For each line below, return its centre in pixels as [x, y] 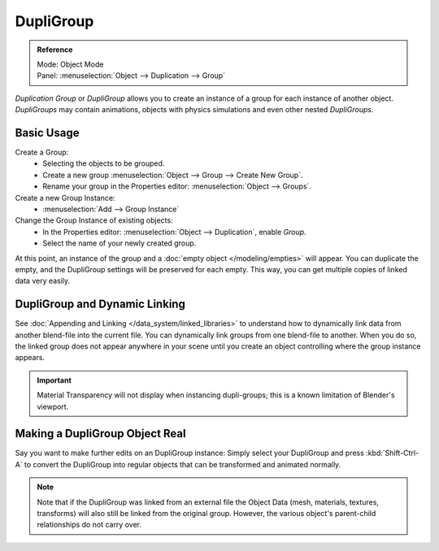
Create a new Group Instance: [65, 197]
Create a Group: [42, 152]
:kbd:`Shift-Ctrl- [392, 453]
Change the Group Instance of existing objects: [94, 220]
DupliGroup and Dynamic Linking [100, 304]
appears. [30, 358]
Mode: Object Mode [70, 64]
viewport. [53, 406]
